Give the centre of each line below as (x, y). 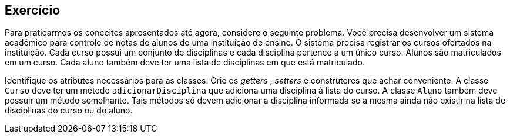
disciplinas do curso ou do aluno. (69, 111)
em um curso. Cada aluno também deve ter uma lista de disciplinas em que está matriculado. (185, 63)
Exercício (33, 10)
